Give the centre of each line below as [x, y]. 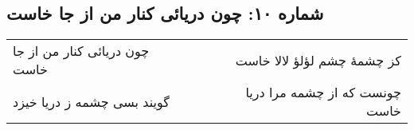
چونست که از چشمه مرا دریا [323, 93]
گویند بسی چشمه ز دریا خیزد [91, 101]
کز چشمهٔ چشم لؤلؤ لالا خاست [318, 60]
